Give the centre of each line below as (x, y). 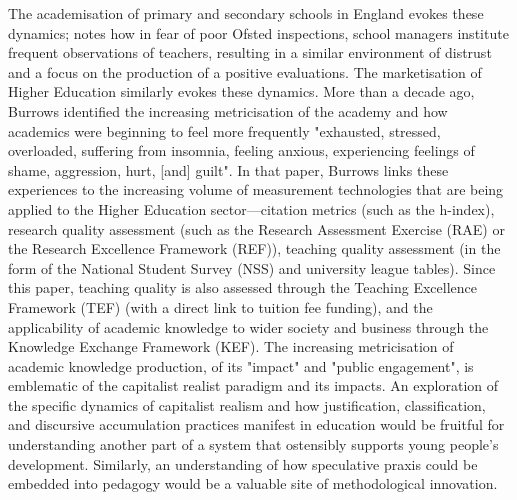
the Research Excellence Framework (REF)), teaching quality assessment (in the (254, 248)
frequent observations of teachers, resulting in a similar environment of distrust (250, 52)
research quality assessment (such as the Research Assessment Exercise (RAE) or (256, 228)
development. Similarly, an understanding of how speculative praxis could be (243, 463)
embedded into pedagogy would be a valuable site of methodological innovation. (253, 483)
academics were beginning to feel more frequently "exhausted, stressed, (224, 130)
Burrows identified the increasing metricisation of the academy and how (228, 110)
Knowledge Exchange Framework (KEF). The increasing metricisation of (231, 346)
